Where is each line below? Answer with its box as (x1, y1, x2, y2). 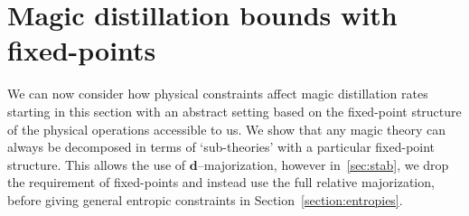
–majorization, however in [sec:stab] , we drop (197, 155, 449, 174)
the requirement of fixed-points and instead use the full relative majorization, (7, 173, 435, 192)
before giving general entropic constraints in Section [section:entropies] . (7, 190, 403, 209)
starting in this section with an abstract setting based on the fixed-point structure (7, 101, 462, 120)
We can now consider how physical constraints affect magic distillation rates (7, 84, 428, 103)
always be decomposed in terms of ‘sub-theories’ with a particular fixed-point (7, 137, 436, 156)
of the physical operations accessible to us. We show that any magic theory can (7, 119, 446, 138)
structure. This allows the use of (7, 155, 186, 174)
